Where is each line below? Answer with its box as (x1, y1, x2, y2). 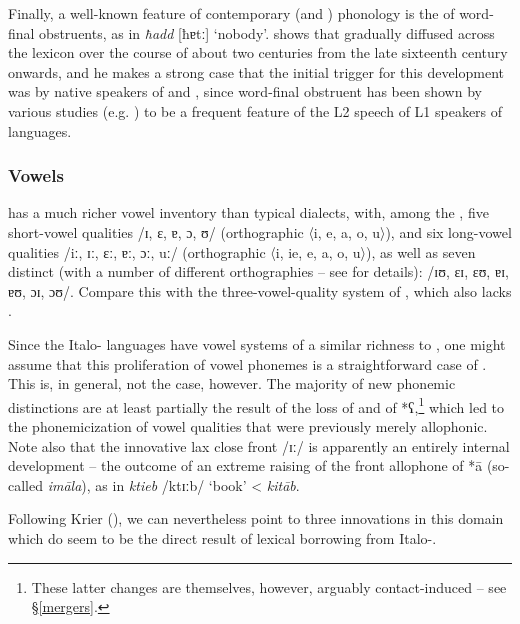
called (8, 474, 43, 495)
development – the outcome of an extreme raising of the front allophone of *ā (8, 455, 483, 476)
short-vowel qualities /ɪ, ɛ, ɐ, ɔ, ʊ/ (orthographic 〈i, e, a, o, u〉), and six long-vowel (8, 221, 512, 242)
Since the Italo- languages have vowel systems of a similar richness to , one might (8, 333, 506, 354)
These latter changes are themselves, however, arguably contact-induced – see (31, 576, 507, 597)
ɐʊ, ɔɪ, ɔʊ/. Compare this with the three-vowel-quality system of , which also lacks (8, 280, 512, 301)
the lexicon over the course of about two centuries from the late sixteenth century (8, 42, 508, 63)
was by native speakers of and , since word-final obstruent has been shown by (8, 81, 482, 102)
